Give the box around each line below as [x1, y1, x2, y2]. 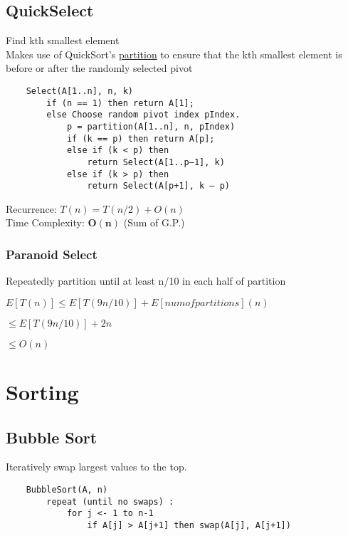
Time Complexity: [6, 215, 85, 230]
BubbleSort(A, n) [26, 485, 108, 495]
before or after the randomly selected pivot [6, 61, 193, 75]
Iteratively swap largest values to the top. [6, 459, 187, 474]
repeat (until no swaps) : [46, 496, 174, 507]
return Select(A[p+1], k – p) [87, 181, 230, 191]
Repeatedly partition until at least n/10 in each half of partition [6, 273, 286, 288]
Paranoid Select [6, 246, 97, 263]
